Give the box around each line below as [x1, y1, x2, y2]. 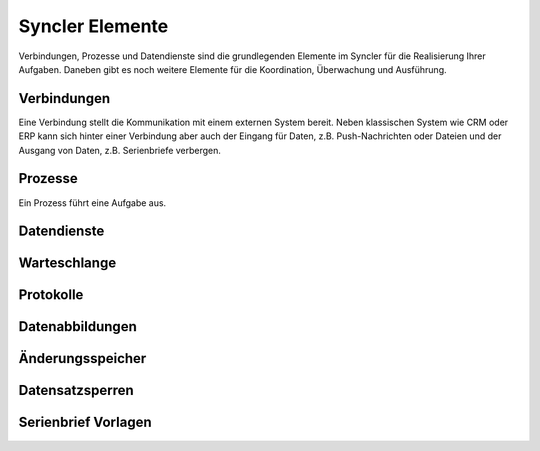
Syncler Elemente [18, 15, 169, 37]
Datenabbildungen [18, 318, 137, 335]
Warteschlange [18, 255, 117, 272]
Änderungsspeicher [18, 350, 147, 367]
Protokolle [18, 286, 84, 304]
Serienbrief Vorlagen [18, 414, 152, 431]
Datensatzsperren [18, 382, 134, 399]
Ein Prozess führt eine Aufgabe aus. [18, 196, 167, 209]
